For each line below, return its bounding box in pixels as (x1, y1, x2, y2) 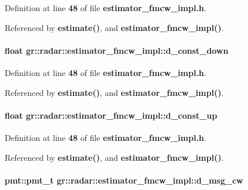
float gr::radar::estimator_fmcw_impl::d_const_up (5, 109, 218, 121)
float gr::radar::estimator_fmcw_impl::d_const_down (5, 44, 229, 56)
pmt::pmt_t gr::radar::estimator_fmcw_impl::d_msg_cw (5, 174, 243, 186)
